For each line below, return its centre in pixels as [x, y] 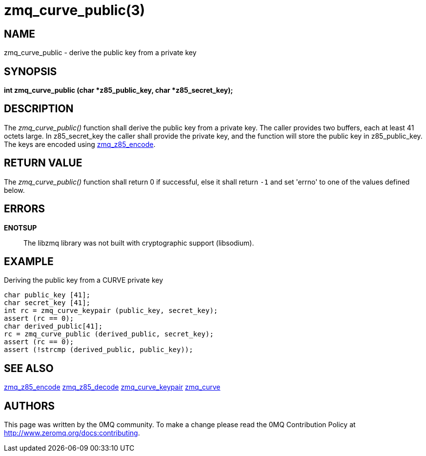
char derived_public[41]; [53, 326]
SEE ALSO [29, 368]
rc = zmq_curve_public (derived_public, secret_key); [109, 334]
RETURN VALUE [43, 163]
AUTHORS [30, 406]
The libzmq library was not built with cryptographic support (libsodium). [139, 243]
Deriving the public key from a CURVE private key [84, 280]
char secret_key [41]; [47, 303]
